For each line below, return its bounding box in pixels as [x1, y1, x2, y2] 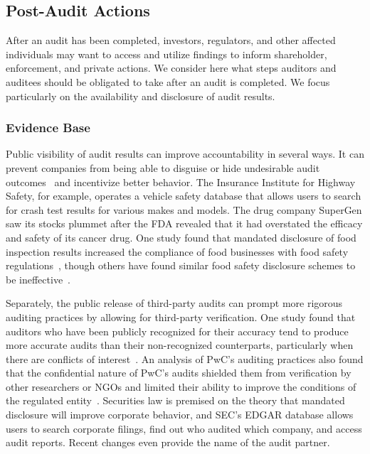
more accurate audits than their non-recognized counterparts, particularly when [6, 337, 354, 352]
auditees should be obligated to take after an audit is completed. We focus [6, 74, 330, 89]
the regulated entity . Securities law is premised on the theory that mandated [6, 393, 345, 408]
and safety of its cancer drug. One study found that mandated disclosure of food [6, 229, 356, 244]
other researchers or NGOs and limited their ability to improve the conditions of [6, 379, 356, 394]
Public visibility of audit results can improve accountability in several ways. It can [6, 146, 364, 161]
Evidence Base [6, 119, 90, 136]
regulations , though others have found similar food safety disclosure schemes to [6, 258, 356, 273]
